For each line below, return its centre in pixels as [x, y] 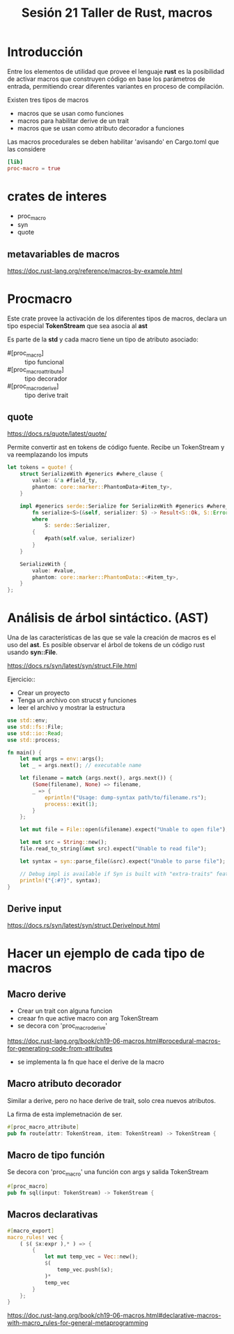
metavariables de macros [63, 254]
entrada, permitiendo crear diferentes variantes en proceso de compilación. [116, 86]
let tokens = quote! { [40, 468]
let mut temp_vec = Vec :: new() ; [91, 1257]
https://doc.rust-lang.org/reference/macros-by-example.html [95, 271]
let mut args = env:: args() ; [62, 759]
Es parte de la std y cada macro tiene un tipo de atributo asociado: [103, 339]
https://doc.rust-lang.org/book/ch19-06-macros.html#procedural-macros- [114, 1041]
